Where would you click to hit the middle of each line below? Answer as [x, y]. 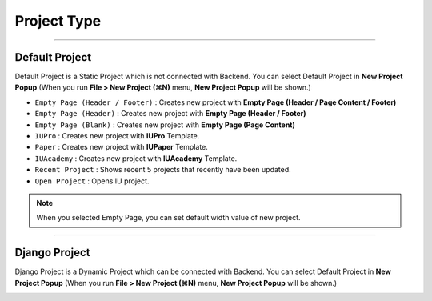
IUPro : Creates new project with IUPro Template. [117, 136]
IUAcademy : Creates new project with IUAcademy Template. [136, 158]
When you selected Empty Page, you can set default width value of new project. [168, 218]
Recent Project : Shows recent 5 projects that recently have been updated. [163, 170]
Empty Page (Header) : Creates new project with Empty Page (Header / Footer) [171, 114]
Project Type [58, 21]
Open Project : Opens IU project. [92, 181]
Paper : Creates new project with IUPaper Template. [121, 147]
